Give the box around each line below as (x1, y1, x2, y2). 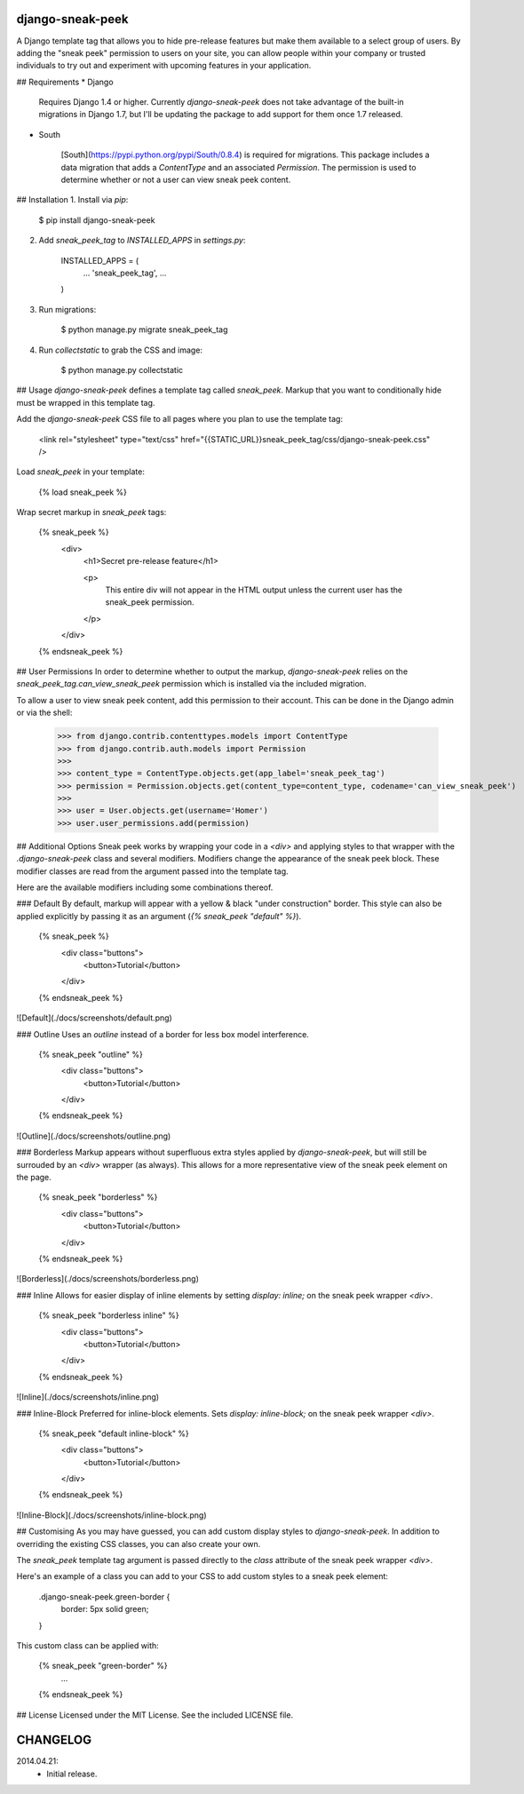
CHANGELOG (16, 1733, 92, 1748)
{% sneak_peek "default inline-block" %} (38, 1428, 190, 1439)
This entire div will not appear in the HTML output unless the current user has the (105, 584, 403, 595)
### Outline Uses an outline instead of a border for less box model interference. (16, 1028, 310, 1039)
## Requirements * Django (16, 76, 115, 87)
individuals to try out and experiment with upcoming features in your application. (16, 60, 312, 71)
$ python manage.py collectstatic (60, 364, 184, 375)
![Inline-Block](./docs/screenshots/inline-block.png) (16, 1510, 208, 1520)
